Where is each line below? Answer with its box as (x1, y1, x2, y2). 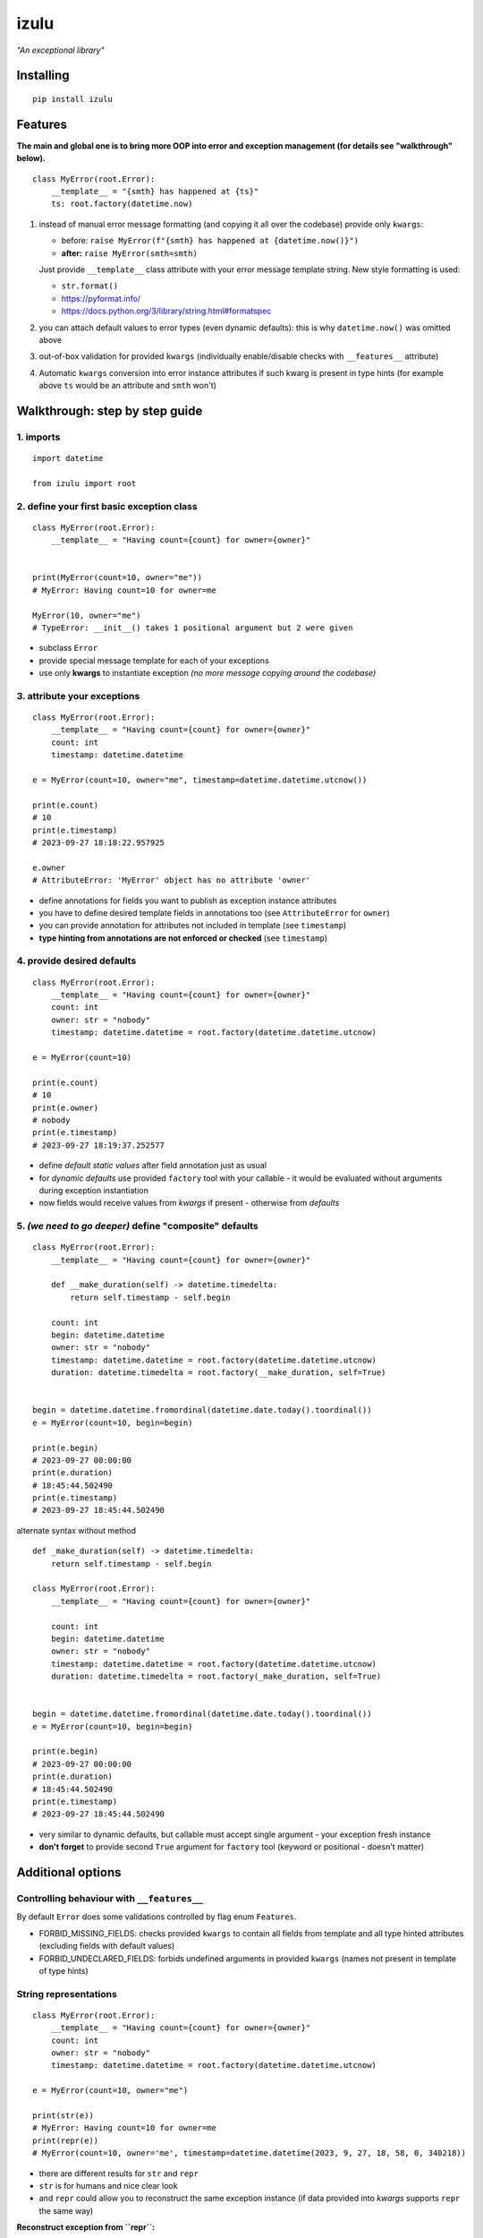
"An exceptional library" (16, 45, 105, 56)
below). (16, 153, 47, 164)
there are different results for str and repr (38, 2167, 199, 2179)
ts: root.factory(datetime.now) (50, 199, 193, 209)
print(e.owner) (32, 1102, 99, 1113)
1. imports (16, 431, 61, 443)
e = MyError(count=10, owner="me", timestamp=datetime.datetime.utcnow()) (32, 775, 368, 785)
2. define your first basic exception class (16, 500, 198, 512)
